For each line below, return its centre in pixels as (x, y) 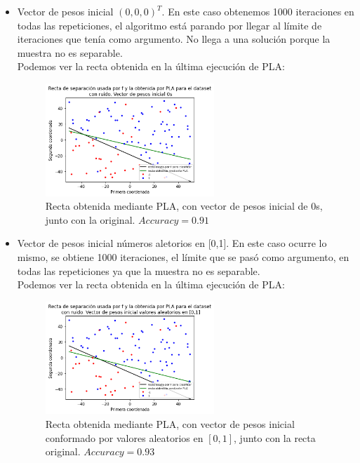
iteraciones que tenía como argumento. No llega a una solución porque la (174, 39)
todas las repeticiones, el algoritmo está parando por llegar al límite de (169, 25)
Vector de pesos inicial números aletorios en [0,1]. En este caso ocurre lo (172, 243)
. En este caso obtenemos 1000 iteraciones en (258, 11)
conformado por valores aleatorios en (124, 437)
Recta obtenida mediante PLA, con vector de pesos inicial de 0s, (184, 206)
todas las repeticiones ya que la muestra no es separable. (139, 270)
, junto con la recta (275, 437)
